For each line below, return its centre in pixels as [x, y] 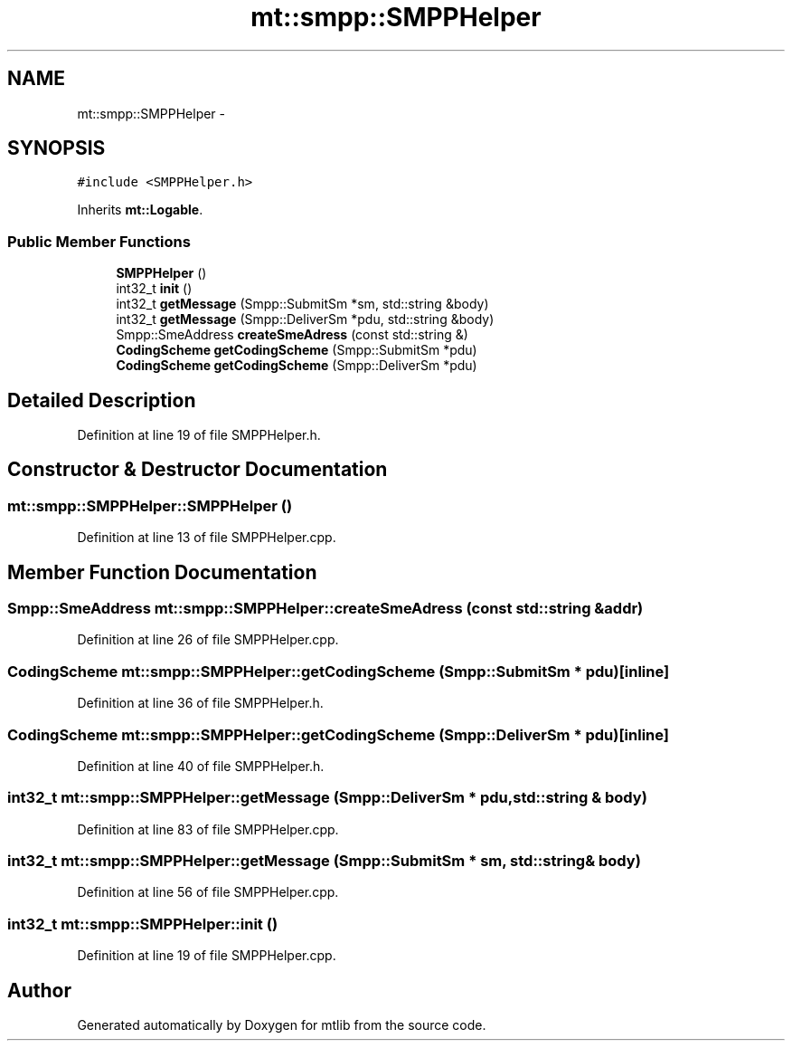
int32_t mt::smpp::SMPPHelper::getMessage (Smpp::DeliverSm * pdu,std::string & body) [327, 798]
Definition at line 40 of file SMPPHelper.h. [201, 766]
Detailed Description [102, 400]
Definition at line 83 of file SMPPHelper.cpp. [208, 829]
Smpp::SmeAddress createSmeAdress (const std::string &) [292, 335]
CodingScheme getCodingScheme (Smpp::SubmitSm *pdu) [297, 350]
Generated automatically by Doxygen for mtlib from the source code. [282, 1025]
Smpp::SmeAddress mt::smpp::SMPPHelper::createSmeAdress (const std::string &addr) [325, 609]
